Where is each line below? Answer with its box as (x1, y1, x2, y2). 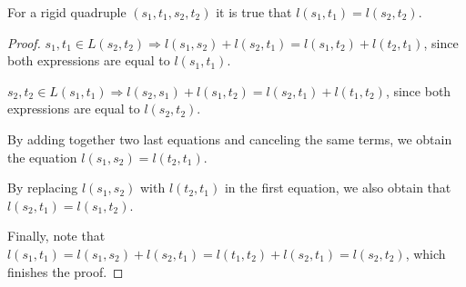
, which (405, 243, 446, 262)
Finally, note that (7, 226, 106, 245)
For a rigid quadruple (7, 3, 127, 21)
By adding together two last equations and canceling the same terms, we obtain (7, 129, 452, 148)
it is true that (216, 3, 292, 21)
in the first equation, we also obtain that (224, 178, 451, 197)
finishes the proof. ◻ (7, 262, 124, 281)
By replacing (7, 178, 78, 197)
